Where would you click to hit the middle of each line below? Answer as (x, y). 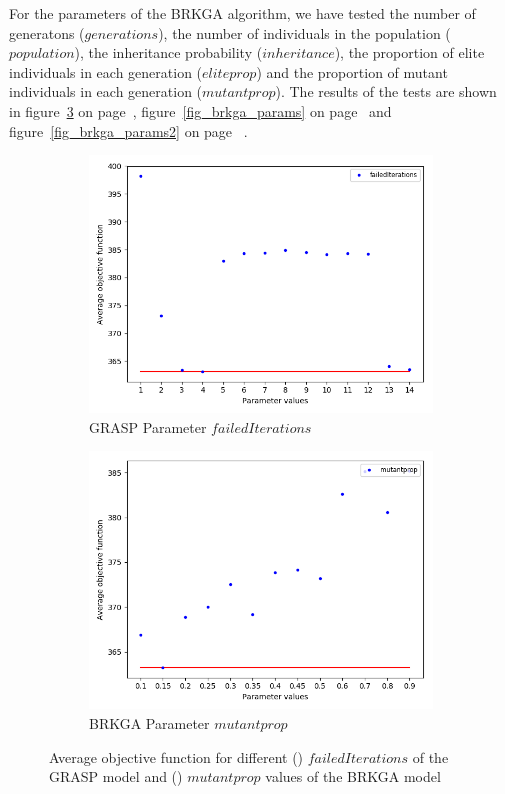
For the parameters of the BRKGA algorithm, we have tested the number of (242, 13)
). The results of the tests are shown (386, 91)
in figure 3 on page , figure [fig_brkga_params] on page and (200, 110)
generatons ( (47, 32)
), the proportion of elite (409, 52)
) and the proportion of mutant (352, 71)
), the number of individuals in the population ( (304, 32)
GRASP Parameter (148, 426)
